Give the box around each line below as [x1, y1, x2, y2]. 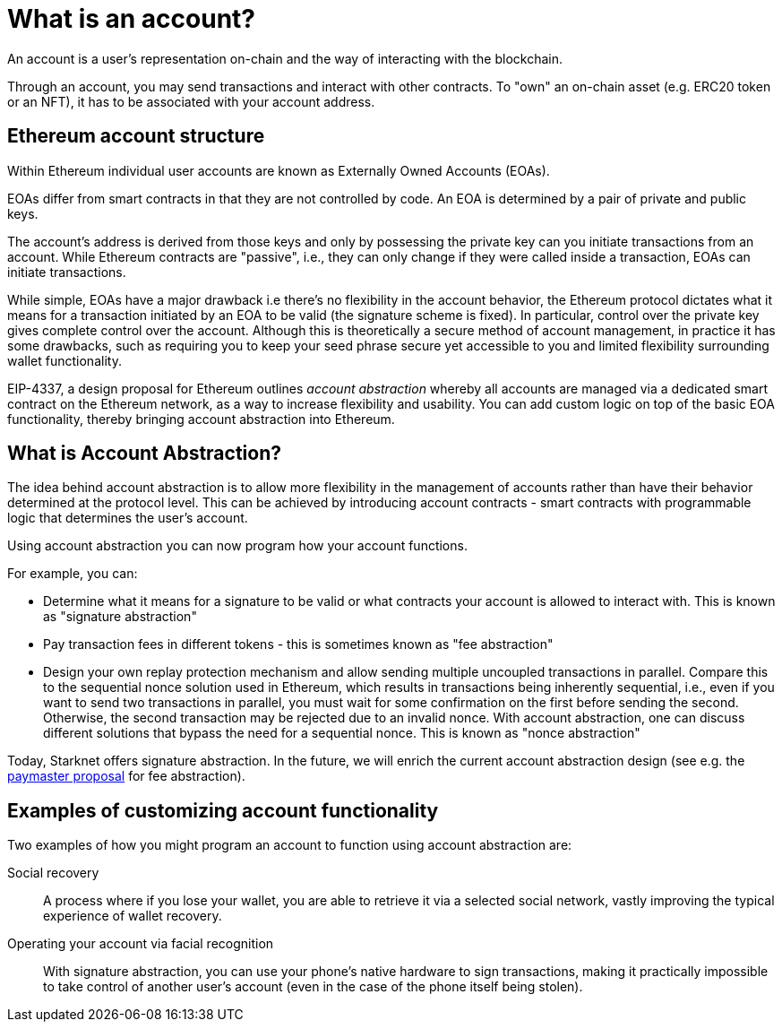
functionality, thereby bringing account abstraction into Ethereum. [7, 411, 395, 427]
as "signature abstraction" [43, 609, 197, 625]
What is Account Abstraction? [7, 442, 282, 465]
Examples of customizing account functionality [7, 799, 439, 822]
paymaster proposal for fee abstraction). [7, 768, 245, 784]
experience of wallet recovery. [43, 908, 222, 924]
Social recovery [7, 865, 99, 881]
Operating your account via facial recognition [7, 936, 274, 952]
